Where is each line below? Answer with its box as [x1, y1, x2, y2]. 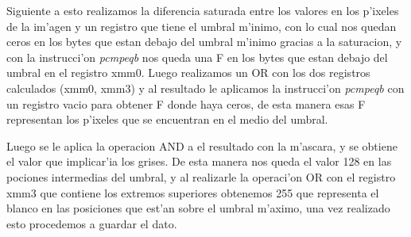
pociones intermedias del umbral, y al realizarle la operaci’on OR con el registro [6, 168, 396, 185]
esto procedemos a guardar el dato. [6, 215, 177, 231]
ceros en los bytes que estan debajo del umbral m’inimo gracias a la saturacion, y [6, 33, 402, 50]
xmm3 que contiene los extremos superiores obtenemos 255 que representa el [6, 184, 379, 201]
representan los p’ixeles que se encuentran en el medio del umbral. [6, 111, 328, 128]
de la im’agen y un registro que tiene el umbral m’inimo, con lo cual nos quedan [6, 17, 397, 34]
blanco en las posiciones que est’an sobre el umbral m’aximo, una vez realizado [6, 200, 390, 216]
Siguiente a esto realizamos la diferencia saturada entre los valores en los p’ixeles [6, 2, 399, 18]
